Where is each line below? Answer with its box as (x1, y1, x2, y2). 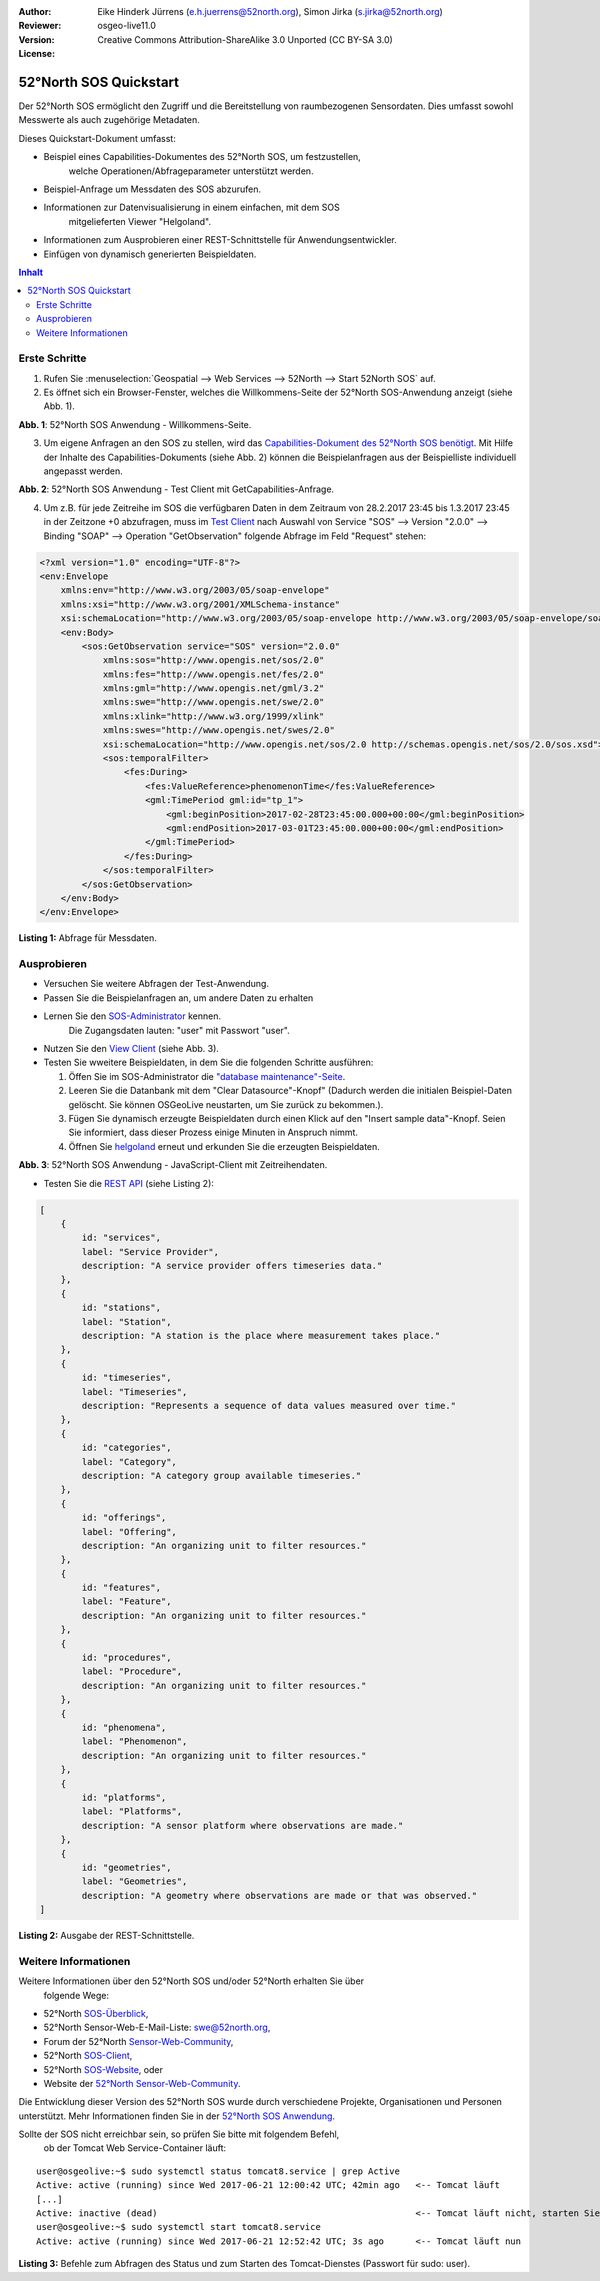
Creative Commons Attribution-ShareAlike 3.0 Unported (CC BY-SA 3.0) (97, 33, 394, 45)
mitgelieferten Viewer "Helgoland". (68, 215, 212, 227)
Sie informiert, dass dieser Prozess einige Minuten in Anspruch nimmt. (68, 1126, 359, 1139)
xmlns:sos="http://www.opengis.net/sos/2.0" (102, 655, 325, 666)
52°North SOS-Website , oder (43, 2063, 164, 2075)
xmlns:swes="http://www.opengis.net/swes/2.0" (102, 725, 335, 736)
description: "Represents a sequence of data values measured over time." (81, 1400, 457, 1411)
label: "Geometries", (81, 1876, 188, 1887)
